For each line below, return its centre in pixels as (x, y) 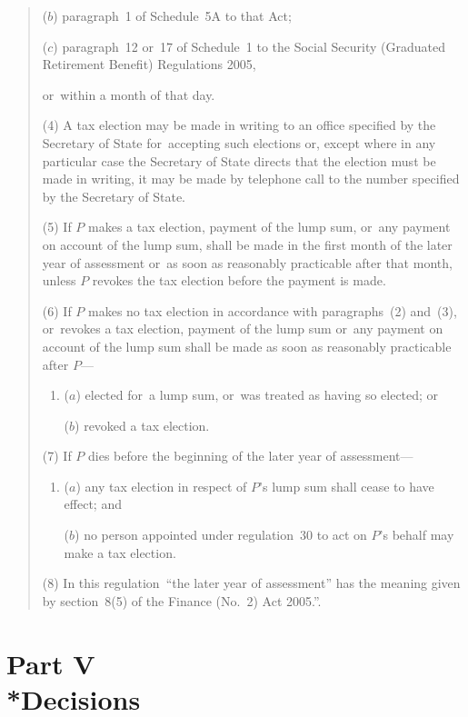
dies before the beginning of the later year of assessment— (251, 456)
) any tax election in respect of (161, 486)
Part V (51, 663)
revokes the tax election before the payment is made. (239, 280)
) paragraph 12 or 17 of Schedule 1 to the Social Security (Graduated (249, 46)
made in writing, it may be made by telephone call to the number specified (251, 179)
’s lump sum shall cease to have (347, 486)
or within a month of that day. (129, 94)
